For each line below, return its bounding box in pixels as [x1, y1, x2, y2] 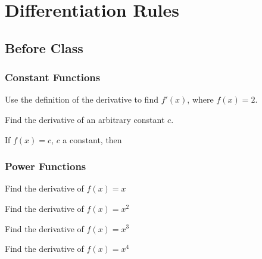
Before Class [5, 38, 83, 57]
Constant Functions [5, 70, 101, 85]
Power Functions [5, 159, 86, 174]
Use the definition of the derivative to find [5, 93, 158, 106]
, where [187, 93, 214, 106]
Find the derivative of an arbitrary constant [5, 113, 165, 125]
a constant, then [63, 133, 122, 146]
